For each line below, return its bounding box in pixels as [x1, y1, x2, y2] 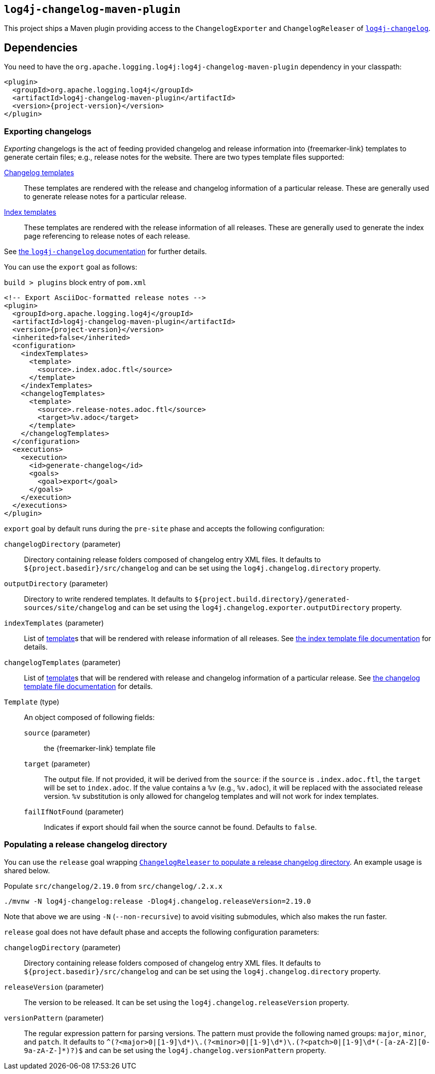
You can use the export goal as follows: [4, 263, 137, 272]
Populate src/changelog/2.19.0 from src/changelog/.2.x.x [4, 881, 222, 890]
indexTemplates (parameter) [4, 619, 104, 628]
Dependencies [4, 41, 78, 54]
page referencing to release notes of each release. [24, 232, 190, 241]
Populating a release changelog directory [4, 839, 168, 850]
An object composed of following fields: [24, 713, 155, 722]
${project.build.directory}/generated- [194, 595, 350, 604]
